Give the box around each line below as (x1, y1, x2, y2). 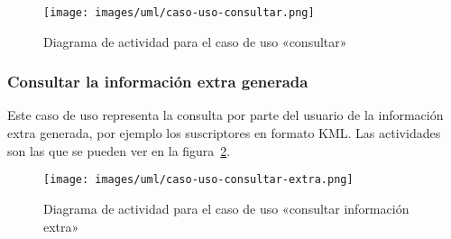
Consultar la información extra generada (7, 70, 308, 93)
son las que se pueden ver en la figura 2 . (7, 141, 231, 160)
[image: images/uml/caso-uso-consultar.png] (43, 6, 315, 19)
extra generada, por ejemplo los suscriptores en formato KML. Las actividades (7, 124, 441, 142)
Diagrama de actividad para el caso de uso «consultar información (43, 198, 410, 217)
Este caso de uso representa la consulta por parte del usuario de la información (7, 106, 444, 124)
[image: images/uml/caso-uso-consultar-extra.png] (43, 173, 354, 187)
